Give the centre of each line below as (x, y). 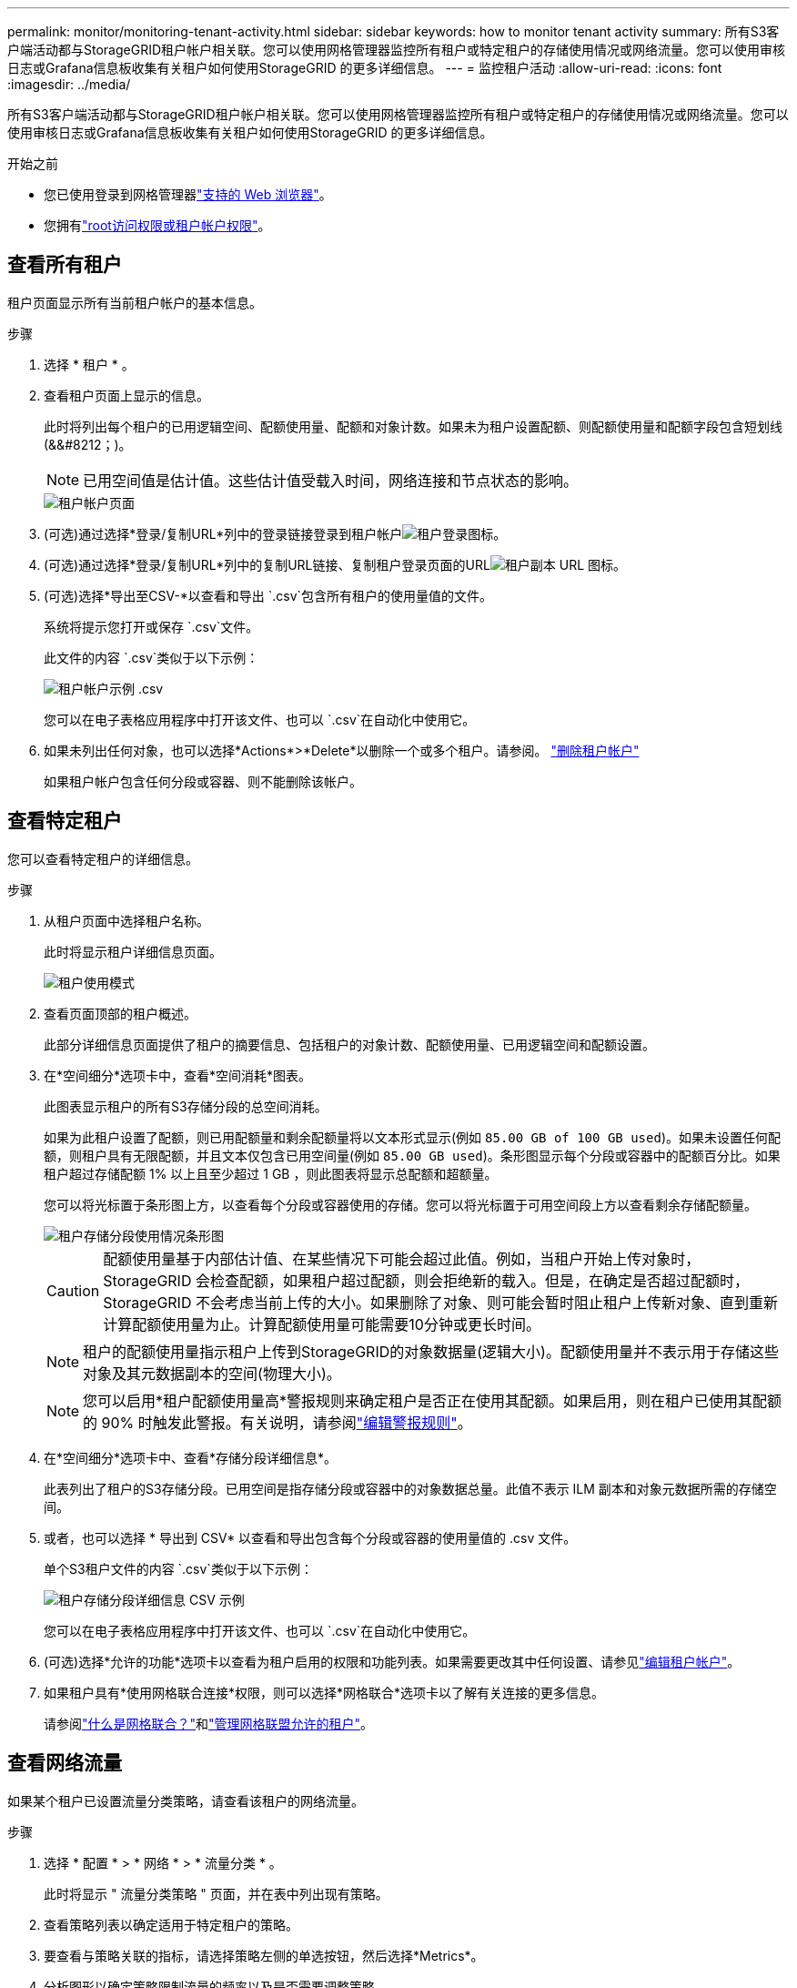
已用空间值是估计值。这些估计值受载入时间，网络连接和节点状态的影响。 (331, 480)
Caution (73, 1290)
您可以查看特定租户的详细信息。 (103, 858)
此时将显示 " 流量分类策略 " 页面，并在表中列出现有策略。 (216, 1893)
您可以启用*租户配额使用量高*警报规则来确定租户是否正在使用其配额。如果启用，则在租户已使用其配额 (433, 1400)
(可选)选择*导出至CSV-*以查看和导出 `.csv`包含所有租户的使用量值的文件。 (268, 595)
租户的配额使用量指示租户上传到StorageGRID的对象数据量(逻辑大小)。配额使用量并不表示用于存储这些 (431, 1351)
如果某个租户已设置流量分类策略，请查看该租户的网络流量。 (186, 1800)
